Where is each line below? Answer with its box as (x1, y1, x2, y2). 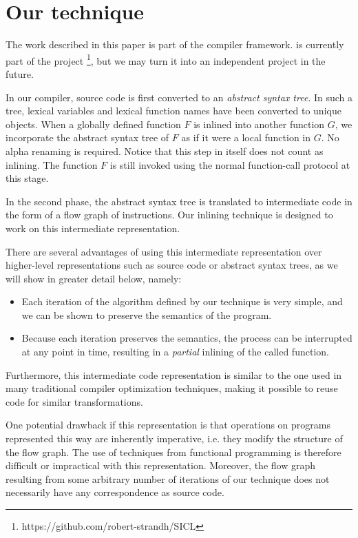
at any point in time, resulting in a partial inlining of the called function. (21, 344, 329, 359)
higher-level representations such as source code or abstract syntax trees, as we (6, 258, 338, 272)
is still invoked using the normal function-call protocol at (109, 157, 350, 172)
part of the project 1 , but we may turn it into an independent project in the (6, 51, 326, 68)
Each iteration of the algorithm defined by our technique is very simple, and (21, 294, 343, 309)
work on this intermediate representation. (6, 220, 180, 235)
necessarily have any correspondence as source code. (6, 485, 224, 499)
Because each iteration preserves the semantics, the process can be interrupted (21, 331, 352, 345)
